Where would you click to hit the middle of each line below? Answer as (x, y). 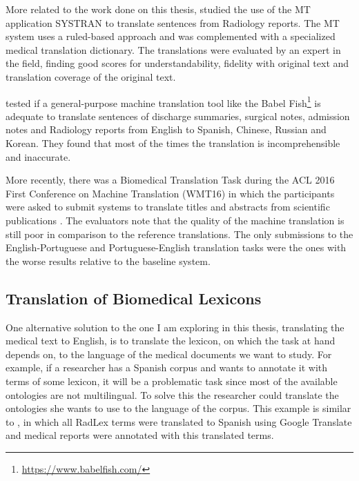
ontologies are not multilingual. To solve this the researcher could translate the (172, 394)
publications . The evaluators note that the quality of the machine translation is (175, 220)
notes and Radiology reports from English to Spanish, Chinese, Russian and (166, 129)
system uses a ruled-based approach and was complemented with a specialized (171, 36)
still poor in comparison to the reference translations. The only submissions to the (179, 234)
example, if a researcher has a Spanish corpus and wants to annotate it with (167, 367)
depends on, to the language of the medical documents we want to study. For (169, 354)
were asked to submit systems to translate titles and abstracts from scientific (168, 207)
